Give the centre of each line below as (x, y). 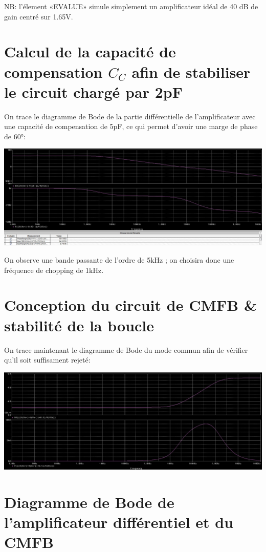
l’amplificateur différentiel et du (119, 522)
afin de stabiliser (191, 71)
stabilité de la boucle (79, 325)
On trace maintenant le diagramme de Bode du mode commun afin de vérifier (126, 349)
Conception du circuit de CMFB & (130, 305)
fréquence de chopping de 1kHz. (54, 270)
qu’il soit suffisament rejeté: (47, 360)
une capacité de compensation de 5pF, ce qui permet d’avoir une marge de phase (131, 126)
